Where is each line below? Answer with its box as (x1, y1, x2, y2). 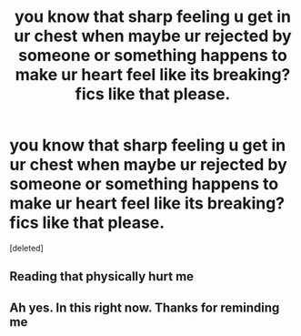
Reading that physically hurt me (9, 269, 194, 284)
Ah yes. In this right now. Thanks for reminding (9, 300, 280, 315)
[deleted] (9, 242, 44, 253)
